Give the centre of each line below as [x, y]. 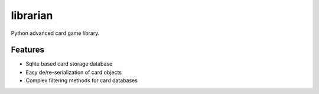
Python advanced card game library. [55, 33]
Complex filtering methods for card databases [82, 80]
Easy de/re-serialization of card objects [74, 72]
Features [27, 50]
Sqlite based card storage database [69, 64]
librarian [32, 15]
